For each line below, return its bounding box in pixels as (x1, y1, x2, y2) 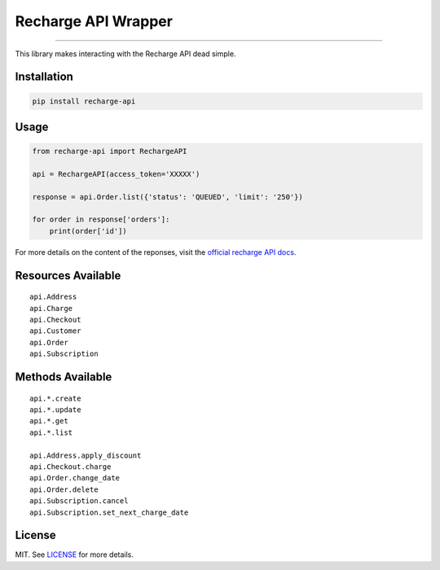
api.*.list (29, 427, 73, 437)
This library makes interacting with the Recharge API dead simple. (15, 49, 236, 59)
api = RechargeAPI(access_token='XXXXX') (32, 169, 200, 178)
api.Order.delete (29, 484, 99, 494)
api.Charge (29, 304, 73, 313)
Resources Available (15, 269, 121, 283)
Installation (15, 70, 73, 84)
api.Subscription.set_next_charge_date (29, 507, 189, 517)
